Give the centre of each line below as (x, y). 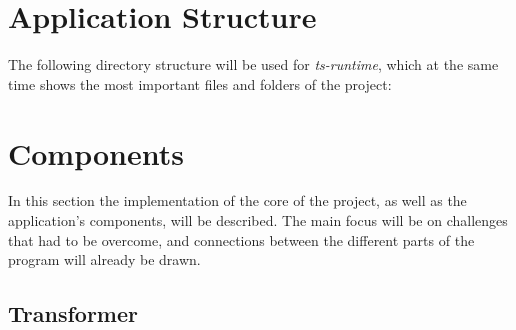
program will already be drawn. (104, 259)
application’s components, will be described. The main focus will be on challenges (258, 220)
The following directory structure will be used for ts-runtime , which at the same (253, 64)
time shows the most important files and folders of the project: (200, 83)
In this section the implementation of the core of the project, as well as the (237, 200)
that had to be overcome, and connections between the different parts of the (241, 239)
